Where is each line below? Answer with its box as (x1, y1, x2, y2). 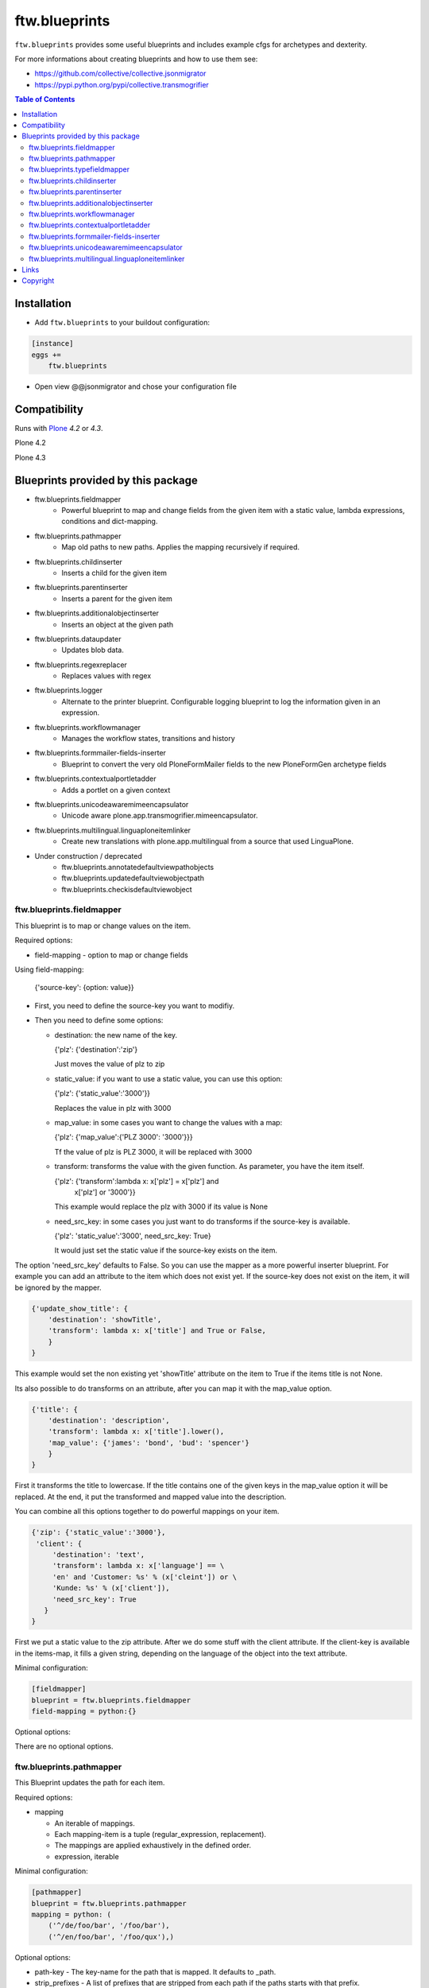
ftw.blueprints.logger (34, 685, 103, 695)
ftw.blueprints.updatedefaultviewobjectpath (61, 873, 204, 883)
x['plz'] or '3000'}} (74, 1187, 136, 1197)
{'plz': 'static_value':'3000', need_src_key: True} (54, 1231, 211, 1241)
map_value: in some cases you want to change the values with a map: (54, 1117, 283, 1127)
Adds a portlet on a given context (61, 785, 171, 794)
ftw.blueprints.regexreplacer (34, 660, 127, 670)
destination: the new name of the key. (54, 1030, 178, 1039)
